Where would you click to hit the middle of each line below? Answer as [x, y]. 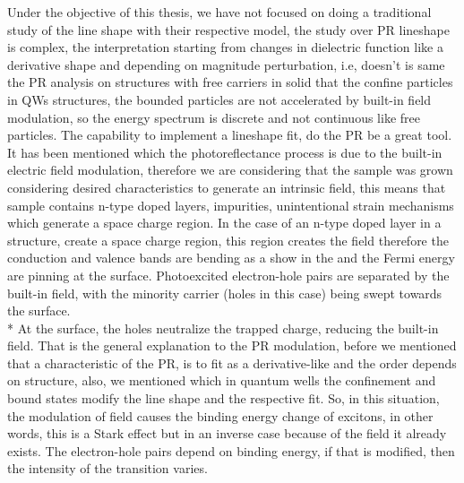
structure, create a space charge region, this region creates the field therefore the [228, 240]
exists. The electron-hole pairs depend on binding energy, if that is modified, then [231, 450]
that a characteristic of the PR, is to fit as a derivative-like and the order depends [232, 362]
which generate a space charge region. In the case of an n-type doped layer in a [224, 223]
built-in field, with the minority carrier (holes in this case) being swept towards [225, 293]
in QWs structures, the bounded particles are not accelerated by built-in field [219, 99]
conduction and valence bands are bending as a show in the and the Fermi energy [231, 258]
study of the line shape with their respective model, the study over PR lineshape [229, 29]
